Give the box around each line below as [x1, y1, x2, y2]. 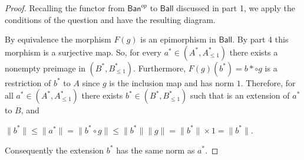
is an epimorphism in [140, 33, 216, 45]
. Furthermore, [133, 61, 186, 74]
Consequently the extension [5, 143, 104, 156]
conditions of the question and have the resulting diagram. [5, 13, 216, 25]
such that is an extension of [190, 89, 290, 102]
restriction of [5, 76, 51, 89]
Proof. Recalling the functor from [5, 2, 125, 14]
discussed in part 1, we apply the [176, 2, 295, 14]
